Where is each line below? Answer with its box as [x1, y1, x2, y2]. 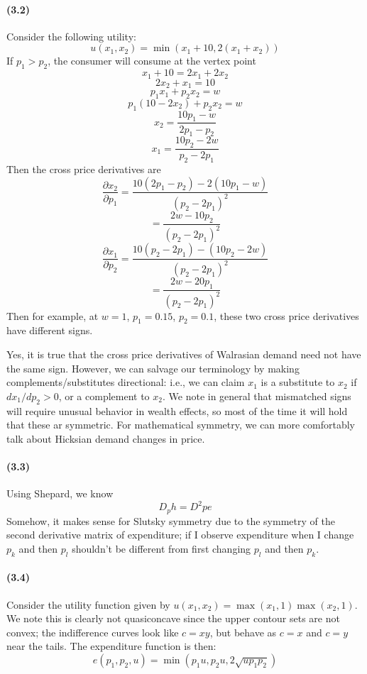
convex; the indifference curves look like [6, 624, 179, 639]
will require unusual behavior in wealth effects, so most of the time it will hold [6, 403, 348, 418]
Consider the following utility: [6, 28, 136, 43]
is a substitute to [261, 375, 335, 390]
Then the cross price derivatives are [6, 161, 161, 176]
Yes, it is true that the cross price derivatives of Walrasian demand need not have [6, 347, 361, 362]
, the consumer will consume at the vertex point [48, 53, 256, 68]
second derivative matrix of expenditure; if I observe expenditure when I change [6, 527, 354, 542]
